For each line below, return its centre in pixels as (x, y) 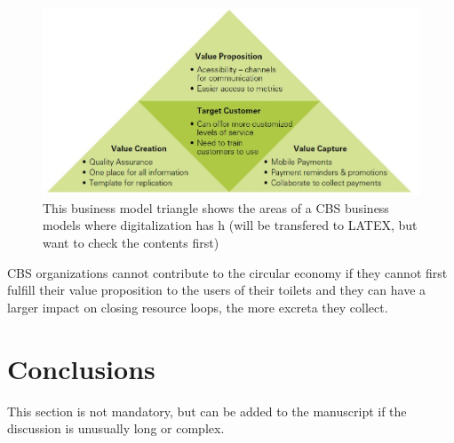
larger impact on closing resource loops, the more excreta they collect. (198, 307)
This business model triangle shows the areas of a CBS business (216, 207)
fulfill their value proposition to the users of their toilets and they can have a (217, 290)
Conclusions (81, 368)
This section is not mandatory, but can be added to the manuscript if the (207, 411)
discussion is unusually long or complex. (116, 428)
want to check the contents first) (131, 242)
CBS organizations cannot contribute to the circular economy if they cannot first (227, 272)
